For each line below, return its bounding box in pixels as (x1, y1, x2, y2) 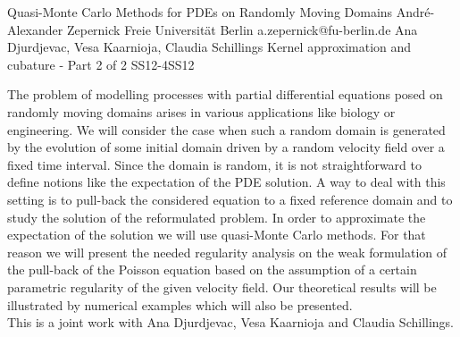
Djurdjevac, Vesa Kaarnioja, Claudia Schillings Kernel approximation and (7, 38, 412, 56)
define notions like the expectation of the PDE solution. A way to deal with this (7, 173, 446, 191)
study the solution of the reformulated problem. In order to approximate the (7, 207, 426, 226)
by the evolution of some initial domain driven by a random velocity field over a (7, 138, 445, 156)
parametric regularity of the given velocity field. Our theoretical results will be (7, 277, 437, 296)
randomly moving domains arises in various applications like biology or (7, 102, 396, 121)
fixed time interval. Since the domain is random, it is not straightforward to (7, 155, 422, 173)
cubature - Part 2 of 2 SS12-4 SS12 (7, 55, 195, 73)
